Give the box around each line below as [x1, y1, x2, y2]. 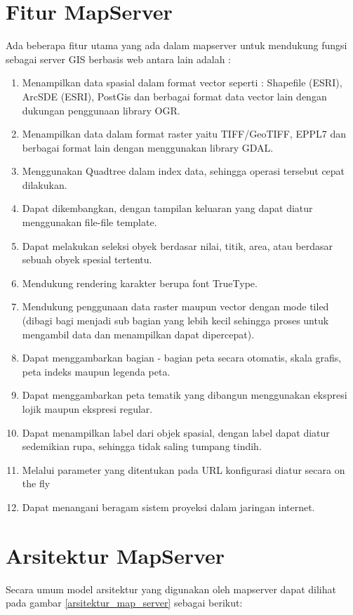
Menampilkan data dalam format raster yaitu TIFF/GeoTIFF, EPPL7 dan [22, 126, 346, 141]
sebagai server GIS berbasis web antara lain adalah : [6, 51, 232, 66]
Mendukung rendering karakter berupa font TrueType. [22, 275, 258, 290]
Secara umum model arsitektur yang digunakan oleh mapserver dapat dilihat [6, 581, 336, 596]
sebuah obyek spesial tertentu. [22, 252, 152, 267]
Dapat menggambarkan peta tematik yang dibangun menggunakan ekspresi [22, 388, 347, 402]
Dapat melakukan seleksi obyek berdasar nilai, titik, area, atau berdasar [22, 238, 333, 253]
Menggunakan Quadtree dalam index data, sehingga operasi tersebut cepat [22, 164, 345, 178]
